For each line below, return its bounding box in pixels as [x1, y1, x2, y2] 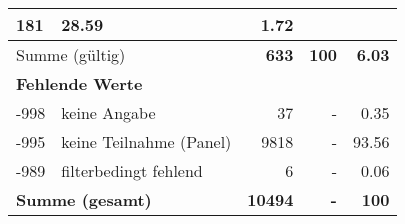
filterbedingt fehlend [61, 159, 203, 182]
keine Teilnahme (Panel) [61, 130, 232, 153]
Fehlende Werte [16, 72, 143, 95]
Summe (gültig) [16, 43, 126, 66]
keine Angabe [61, 101, 156, 124]
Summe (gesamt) [16, 188, 152, 211]
